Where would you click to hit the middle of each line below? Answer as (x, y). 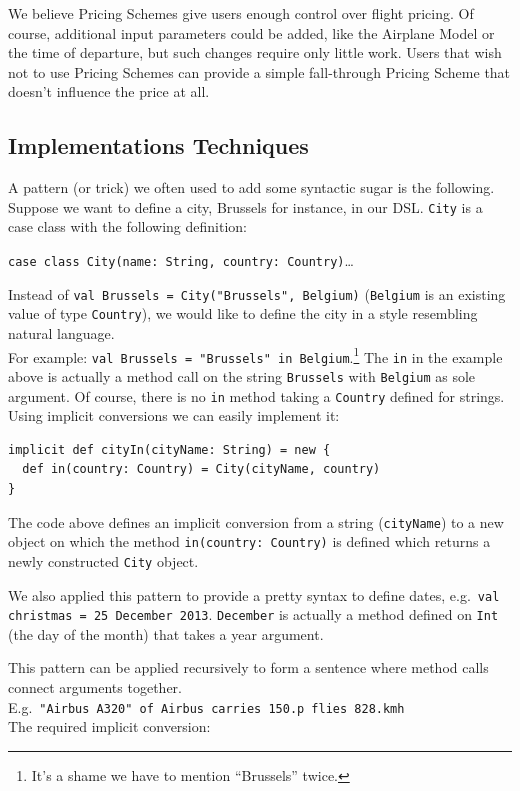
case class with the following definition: (128, 226)
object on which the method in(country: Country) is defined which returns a (249, 541)
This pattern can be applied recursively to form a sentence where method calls (248, 667)
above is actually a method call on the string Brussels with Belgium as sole (242, 375)
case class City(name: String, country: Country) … (181, 260)
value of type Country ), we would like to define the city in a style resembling (243, 313)
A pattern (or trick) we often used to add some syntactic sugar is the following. (251, 187)
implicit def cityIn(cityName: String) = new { (169, 449)
